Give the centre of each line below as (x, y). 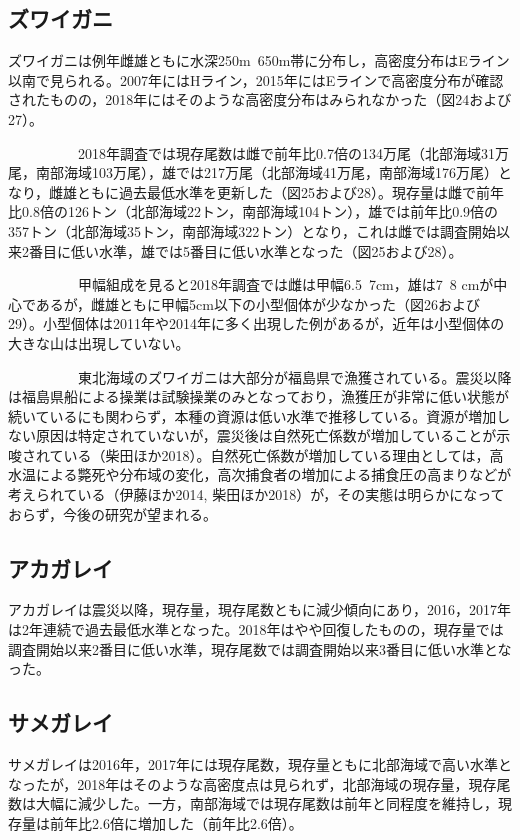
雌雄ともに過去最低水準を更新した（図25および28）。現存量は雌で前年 (277, 191)
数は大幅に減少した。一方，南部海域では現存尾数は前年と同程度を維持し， (253, 803)
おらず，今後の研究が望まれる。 (113, 513)
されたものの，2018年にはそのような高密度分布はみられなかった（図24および (260, 99)
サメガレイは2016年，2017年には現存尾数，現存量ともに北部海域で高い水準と (260, 764)
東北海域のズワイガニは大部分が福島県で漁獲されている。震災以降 (294, 376)
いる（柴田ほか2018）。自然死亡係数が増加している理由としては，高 (283, 454)
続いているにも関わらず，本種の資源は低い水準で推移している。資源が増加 (252, 415)
